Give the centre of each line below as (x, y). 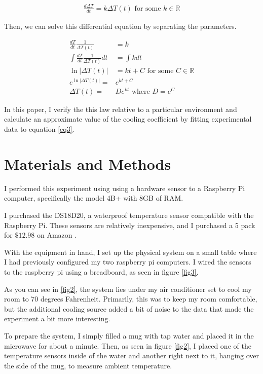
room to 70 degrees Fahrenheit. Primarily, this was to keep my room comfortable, (131, 299)
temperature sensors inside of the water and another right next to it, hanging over (132, 356)
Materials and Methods (88, 163)
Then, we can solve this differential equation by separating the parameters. (120, 26)
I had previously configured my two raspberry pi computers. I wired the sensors (128, 262)
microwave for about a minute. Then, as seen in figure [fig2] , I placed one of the (128, 345)
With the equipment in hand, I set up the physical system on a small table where (130, 252)
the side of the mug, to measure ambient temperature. (88, 365)
